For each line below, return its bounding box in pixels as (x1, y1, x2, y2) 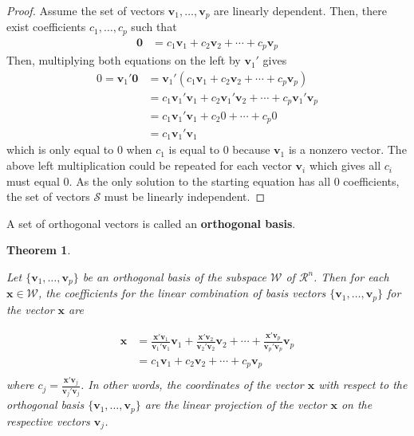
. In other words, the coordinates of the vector (80, 376, 304, 393)
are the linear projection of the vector (144, 396, 327, 413)
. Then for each (313, 269, 389, 285)
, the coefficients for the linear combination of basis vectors (38, 285, 326, 301)
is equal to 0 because (168, 141, 270, 158)
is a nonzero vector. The (288, 141, 407, 158)
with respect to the (318, 376, 408, 393)
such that (131, 18, 177, 35)
